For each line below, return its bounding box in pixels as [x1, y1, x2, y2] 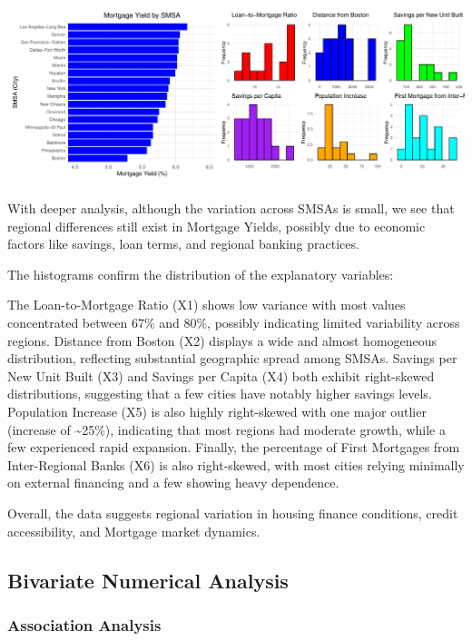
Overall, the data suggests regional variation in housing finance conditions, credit [7, 503, 458, 522]
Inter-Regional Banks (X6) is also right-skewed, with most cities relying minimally [7, 455, 465, 474]
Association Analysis [7, 613, 162, 636]
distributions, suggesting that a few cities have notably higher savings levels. [7, 384, 432, 403]
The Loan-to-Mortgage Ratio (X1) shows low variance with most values [7, 295, 406, 314]
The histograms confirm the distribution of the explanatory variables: [7, 264, 394, 283]
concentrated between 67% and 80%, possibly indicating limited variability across [7, 312, 460, 331]
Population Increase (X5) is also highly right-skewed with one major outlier [7, 401, 427, 420]
